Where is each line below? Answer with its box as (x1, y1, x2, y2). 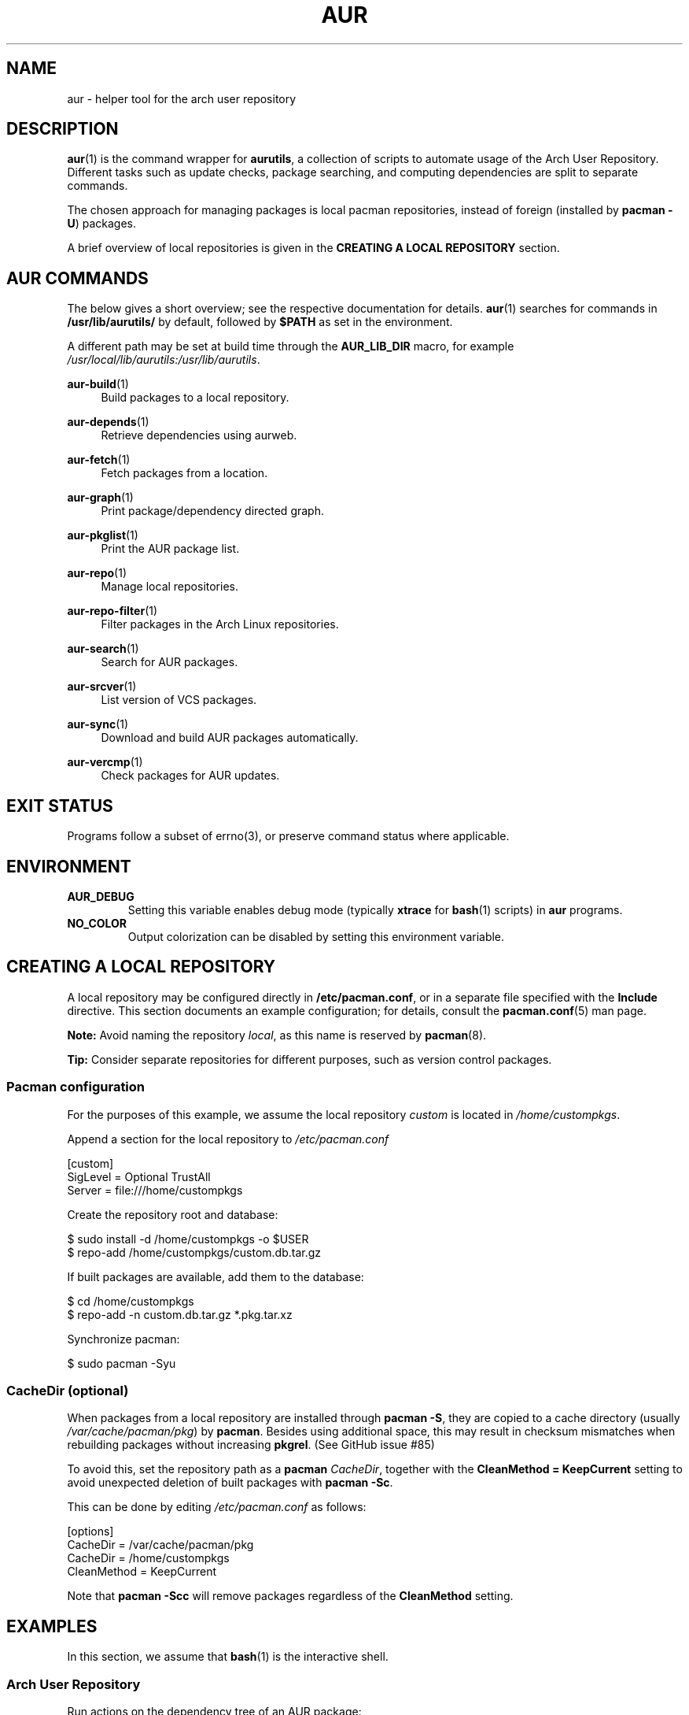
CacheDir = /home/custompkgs (67, 1551, 230, 1565)
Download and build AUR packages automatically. (101, 731, 359, 745)
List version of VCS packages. (101, 693, 257, 707)
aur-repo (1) (67, 566, 127, 580)
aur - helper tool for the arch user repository (67, 91, 297, 106)
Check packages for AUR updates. (101, 769, 280, 783)
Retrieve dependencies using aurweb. (101, 428, 297, 443)
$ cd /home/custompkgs (67, 1294, 194, 1308)
